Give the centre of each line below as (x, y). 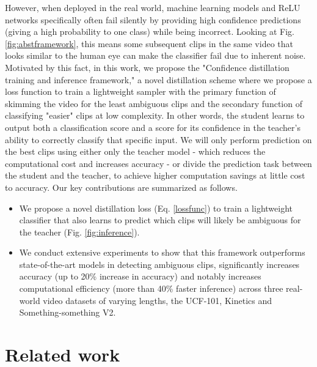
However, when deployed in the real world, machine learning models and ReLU (153, 7)
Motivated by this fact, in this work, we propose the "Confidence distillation (147, 67)
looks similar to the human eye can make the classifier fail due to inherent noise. (155, 55)
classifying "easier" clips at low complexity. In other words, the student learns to (155, 115)
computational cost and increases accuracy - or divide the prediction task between (158, 163)
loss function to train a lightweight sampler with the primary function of (140, 91)
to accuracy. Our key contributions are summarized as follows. (121, 187)
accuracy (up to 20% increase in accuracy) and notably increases (140, 276)
